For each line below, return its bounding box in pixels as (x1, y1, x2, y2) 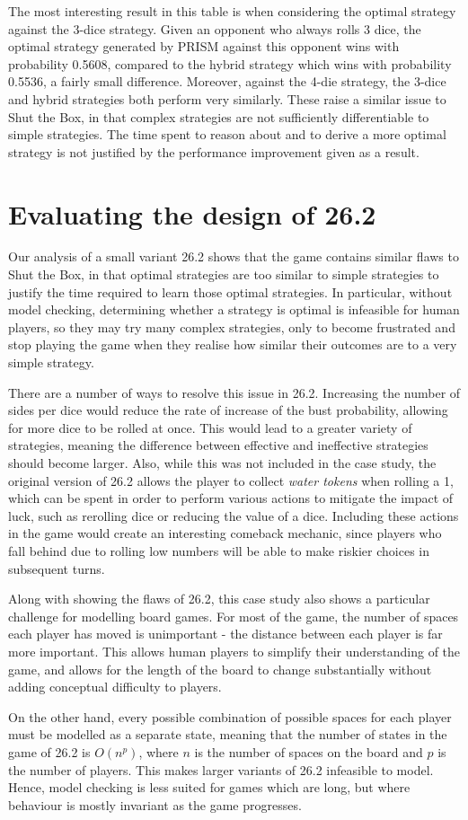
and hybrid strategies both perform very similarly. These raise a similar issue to (8, 89, 446, 108)
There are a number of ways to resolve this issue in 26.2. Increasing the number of (8, 383, 461, 401)
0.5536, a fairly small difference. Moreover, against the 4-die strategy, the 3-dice (8, 72, 446, 91)
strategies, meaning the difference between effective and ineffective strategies (8, 436, 428, 454)
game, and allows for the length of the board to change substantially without (8, 659, 432, 678)
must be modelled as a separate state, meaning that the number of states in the (8, 725, 447, 744)
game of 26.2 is (8, 742, 91, 761)
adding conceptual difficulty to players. (8, 677, 222, 696)
